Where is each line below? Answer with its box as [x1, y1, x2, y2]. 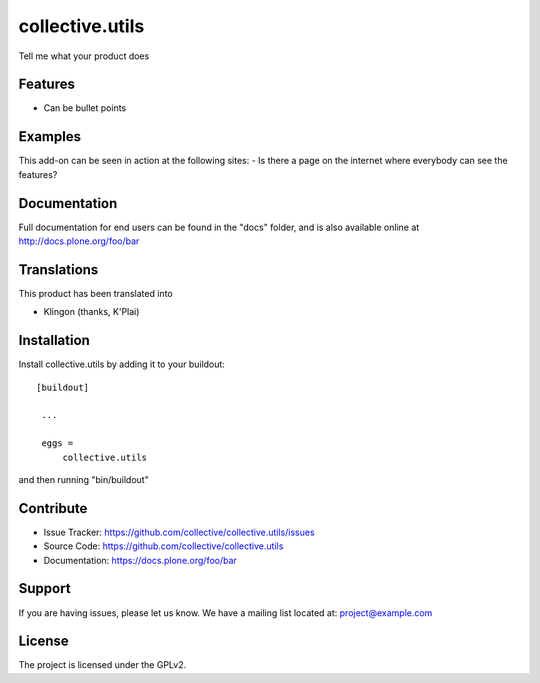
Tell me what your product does [18, 50, 150, 62]
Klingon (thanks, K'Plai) [43, 306, 140, 318]
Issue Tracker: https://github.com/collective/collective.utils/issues [43, 526, 315, 538]
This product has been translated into [18, 287, 174, 299]
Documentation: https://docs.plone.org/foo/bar [43, 554, 237, 566]
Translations [18, 261, 99, 278]
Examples [18, 128, 82, 145]
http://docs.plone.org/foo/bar [18, 235, 140, 247]
